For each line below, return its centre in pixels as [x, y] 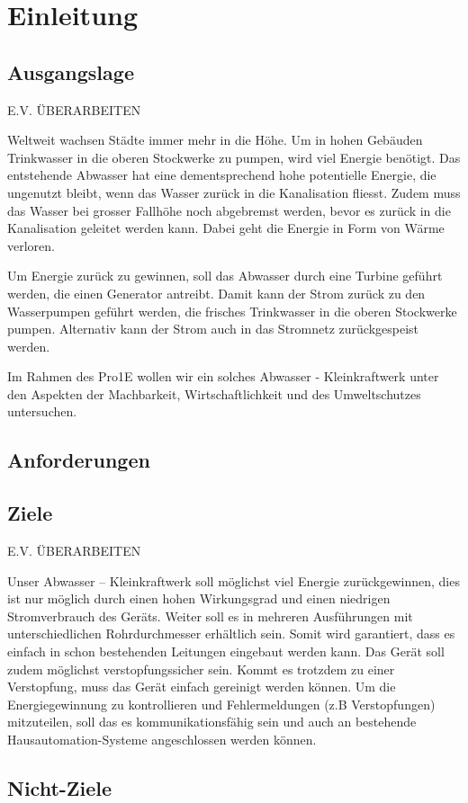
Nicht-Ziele [60, 787]
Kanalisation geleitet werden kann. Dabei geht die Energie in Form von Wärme [226, 228]
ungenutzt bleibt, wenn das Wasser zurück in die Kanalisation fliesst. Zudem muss [234, 192]
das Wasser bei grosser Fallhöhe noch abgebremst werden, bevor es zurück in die [229, 210]
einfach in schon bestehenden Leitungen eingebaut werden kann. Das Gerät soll [226, 651]
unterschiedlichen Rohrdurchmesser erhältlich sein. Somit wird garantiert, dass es [231, 633]
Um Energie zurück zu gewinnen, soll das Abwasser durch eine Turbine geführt [225, 276]
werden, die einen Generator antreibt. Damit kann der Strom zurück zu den [216, 293]
